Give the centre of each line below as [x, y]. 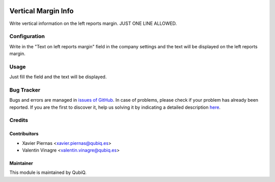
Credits [19, 120]
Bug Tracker [25, 90]
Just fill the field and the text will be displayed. [58, 77]
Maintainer [21, 163]
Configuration [27, 37]
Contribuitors [24, 134]
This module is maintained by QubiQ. [48, 172]
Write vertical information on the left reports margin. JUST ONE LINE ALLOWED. [93, 23]
